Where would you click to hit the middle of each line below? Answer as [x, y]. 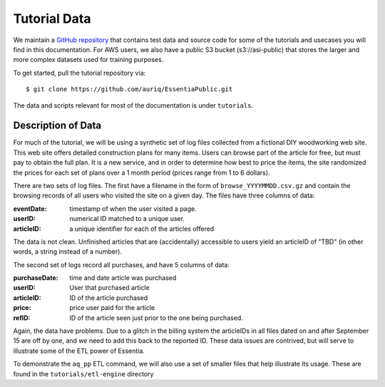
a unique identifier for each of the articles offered [142, 229]
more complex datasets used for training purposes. [88, 60]
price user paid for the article [112, 308]
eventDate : [30, 208]
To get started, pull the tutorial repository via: [79, 73]
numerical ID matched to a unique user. [127, 219]
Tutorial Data [52, 19]
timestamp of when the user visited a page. [133, 208]
